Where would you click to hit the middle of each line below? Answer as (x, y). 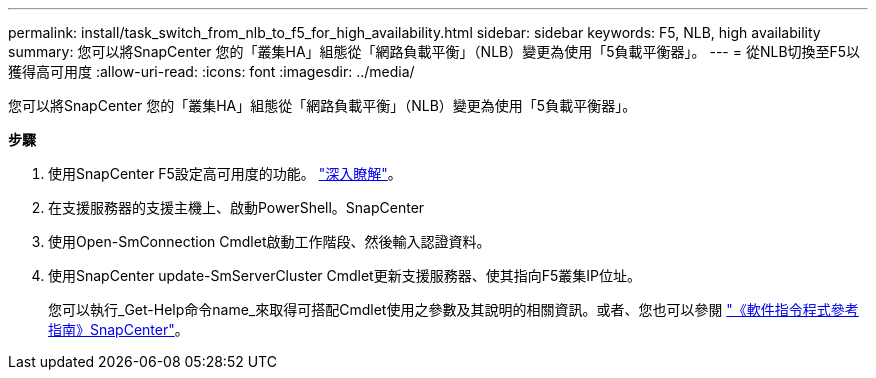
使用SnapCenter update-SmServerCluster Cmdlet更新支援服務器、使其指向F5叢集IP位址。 (344, 275)
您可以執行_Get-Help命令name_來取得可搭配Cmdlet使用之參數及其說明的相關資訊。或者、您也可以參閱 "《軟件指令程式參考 (453, 309)
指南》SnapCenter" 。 (118, 329)
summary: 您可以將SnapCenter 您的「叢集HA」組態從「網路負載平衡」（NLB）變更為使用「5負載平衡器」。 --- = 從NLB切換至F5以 (434, 51)
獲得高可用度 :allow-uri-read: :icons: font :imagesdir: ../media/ (211, 71)
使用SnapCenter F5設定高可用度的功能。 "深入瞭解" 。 (225, 173)
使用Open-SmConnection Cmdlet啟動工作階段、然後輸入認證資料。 (269, 241)
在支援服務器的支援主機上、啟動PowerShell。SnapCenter (236, 207)
